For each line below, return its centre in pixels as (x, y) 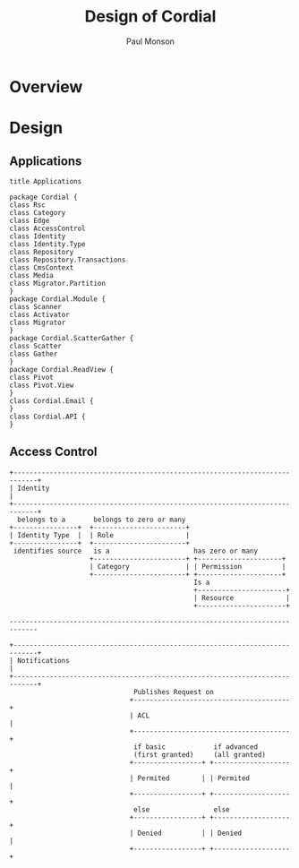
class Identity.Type (48, 244)
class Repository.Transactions (68, 260)
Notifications (43, 660)
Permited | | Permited (194, 778)
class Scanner (36, 306)
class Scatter (36, 346)
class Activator (39, 314)
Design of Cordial (150, 17)
